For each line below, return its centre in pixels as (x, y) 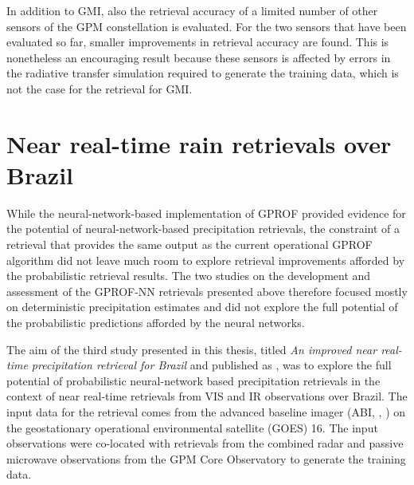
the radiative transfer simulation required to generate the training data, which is (203, 73)
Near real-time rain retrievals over (199, 143)
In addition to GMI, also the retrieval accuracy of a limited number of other (192, 10)
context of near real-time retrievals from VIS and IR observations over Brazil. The (207, 396)
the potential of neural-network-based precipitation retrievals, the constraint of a (203, 229)
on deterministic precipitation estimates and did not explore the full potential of (202, 307)
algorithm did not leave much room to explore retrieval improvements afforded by (206, 260)
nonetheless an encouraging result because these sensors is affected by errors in (199, 57)
